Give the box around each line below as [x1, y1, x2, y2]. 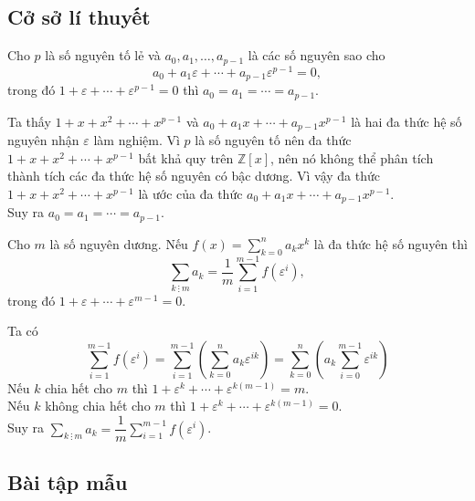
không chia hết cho [45, 396, 151, 415]
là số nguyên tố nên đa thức [195, 130, 352, 150]
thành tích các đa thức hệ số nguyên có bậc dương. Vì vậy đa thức [7, 166, 381, 185]
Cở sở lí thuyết [7, 3, 151, 31]
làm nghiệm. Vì [93, 130, 180, 150]
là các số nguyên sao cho [248, 46, 385, 65]
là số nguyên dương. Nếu [49, 234, 188, 253]
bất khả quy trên [138, 148, 234, 167]
